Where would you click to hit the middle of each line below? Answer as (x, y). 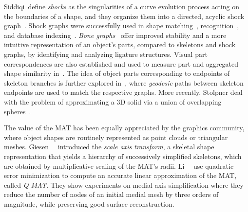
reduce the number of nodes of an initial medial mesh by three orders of (111, 194)
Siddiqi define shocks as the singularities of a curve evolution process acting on (122, 6)
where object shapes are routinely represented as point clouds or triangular (116, 137)
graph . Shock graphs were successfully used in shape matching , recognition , (122, 26)
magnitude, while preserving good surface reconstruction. (89, 203)
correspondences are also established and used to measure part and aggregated (121, 63)
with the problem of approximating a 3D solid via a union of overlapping (113, 101)
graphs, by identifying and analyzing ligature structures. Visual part (106, 54)
